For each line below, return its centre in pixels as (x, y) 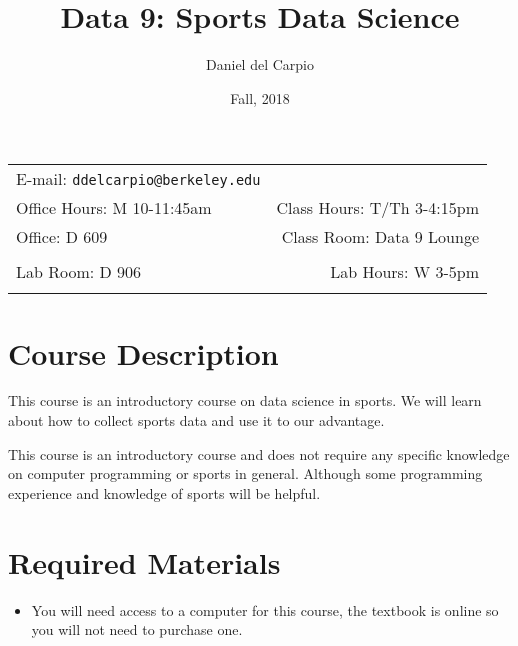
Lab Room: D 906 (79, 272)
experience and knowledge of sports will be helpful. (164, 492)
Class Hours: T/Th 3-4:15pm (377, 208)
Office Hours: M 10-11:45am (114, 208)
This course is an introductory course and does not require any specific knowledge (259, 453)
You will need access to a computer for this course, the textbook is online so (265, 609)
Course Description (143, 352)
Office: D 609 (62, 237)
